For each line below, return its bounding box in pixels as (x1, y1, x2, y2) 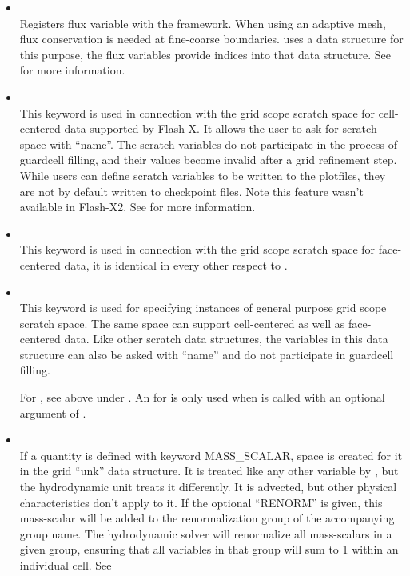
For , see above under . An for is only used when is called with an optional (19, 389, 385, 406)
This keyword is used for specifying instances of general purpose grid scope (19, 299, 387, 316)
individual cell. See (19, 557, 112, 573)
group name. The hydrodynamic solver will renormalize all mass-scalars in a (19, 525, 392, 542)
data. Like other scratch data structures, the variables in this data (64, 330, 388, 347)
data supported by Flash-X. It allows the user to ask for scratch (64, 120, 377, 137)
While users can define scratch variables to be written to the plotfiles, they (19, 166, 386, 183)
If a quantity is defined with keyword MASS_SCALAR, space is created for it (19, 446, 403, 463)
